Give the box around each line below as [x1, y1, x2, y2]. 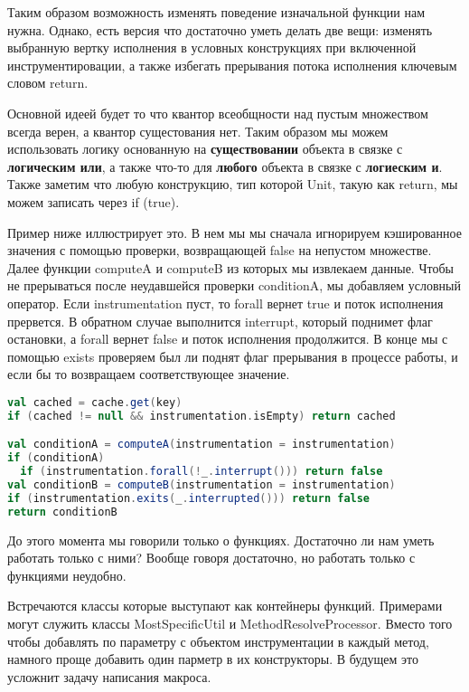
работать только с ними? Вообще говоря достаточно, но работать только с [7, 548, 416, 567]
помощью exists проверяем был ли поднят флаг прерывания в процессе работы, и [7, 346, 458, 365]
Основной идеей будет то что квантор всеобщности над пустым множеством [7, 103, 428, 122]
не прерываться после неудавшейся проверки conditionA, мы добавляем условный [7, 276, 461, 295]
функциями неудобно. [7, 565, 127, 584]
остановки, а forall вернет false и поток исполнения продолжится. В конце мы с [7, 329, 448, 348]
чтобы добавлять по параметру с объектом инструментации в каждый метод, [7, 631, 429, 650]
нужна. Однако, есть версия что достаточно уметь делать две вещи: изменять [7, 20, 433, 39]
